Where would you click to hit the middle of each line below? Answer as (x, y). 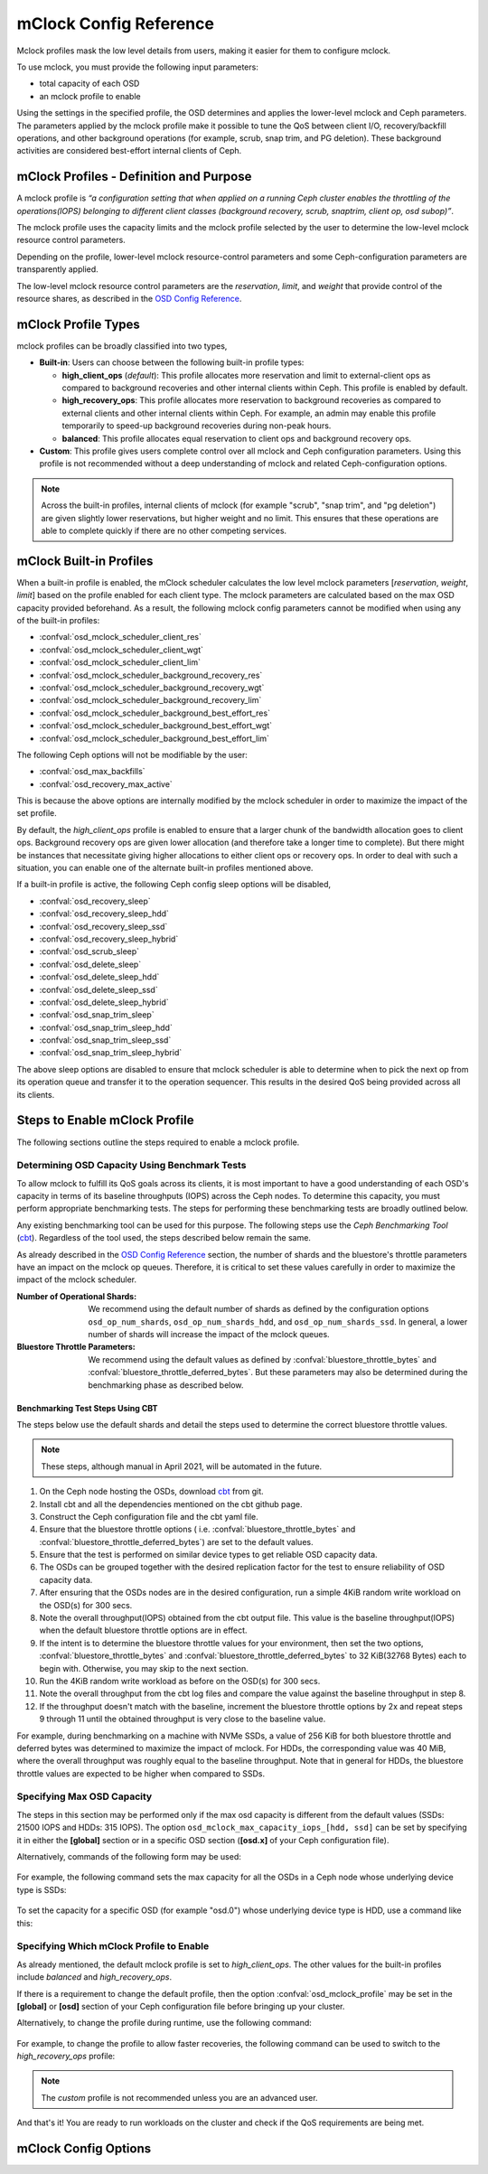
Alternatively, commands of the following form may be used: (129, 1857)
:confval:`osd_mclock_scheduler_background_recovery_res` (151, 675)
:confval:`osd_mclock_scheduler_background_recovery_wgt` (152, 688)
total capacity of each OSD (89, 84)
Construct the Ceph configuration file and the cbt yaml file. (149, 1516)
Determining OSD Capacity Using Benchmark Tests (131, 1166)
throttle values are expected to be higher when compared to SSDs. (141, 1773)
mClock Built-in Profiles (85, 561)
